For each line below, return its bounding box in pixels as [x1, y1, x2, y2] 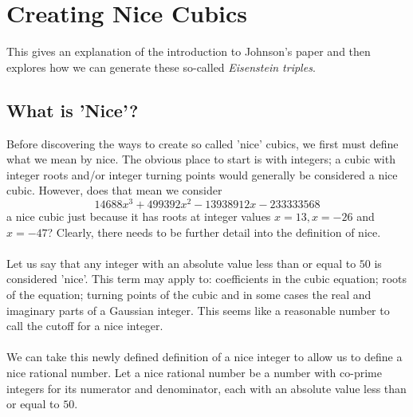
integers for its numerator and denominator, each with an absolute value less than [6, 380, 407, 396]
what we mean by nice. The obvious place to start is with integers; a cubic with [6, 151, 395, 167]
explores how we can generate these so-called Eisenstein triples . [6, 58, 316, 75]
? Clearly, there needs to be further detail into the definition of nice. [47, 223, 381, 240]
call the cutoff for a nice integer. [6, 317, 163, 334]
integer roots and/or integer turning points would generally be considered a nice [6, 166, 398, 183]
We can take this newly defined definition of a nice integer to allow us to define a [6, 348, 403, 365]
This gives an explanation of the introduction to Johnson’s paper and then [6, 43, 371, 60]
